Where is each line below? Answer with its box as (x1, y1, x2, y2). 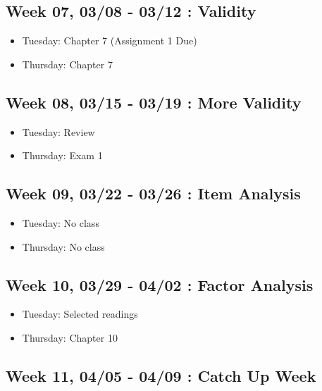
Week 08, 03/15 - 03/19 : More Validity (6, 91, 302, 113)
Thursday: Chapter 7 (22, 56, 113, 71)
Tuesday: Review (22, 124, 95, 139)
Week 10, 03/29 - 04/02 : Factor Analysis (6, 273, 314, 295)
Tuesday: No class (22, 215, 99, 230)
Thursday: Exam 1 (22, 148, 103, 163)
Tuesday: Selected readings (22, 306, 138, 321)
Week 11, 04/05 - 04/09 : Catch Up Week (6, 364, 316, 386)
